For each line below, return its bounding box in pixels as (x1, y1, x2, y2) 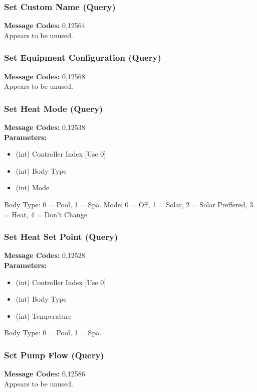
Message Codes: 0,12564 (4, 20, 85, 31)
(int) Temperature (16, 310, 72, 321)
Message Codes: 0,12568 (4, 71, 85, 81)
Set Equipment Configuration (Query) (4, 51, 161, 64)
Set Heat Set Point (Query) (4, 230, 118, 243)
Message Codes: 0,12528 (4, 250, 85, 260)
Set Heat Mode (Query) (4, 102, 103, 114)
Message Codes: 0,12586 (4, 368, 85, 379)
